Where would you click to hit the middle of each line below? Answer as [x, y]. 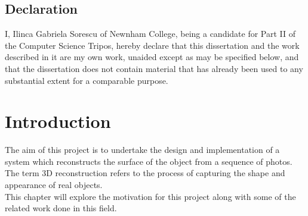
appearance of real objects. [54, 185]
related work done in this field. [61, 208]
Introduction [58, 121]
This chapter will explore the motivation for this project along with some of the [150, 196]
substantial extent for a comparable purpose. [87, 80]
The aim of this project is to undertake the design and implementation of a [142, 150]
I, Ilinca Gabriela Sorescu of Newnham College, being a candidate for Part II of [150, 34]
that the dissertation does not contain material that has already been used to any [154, 68]
